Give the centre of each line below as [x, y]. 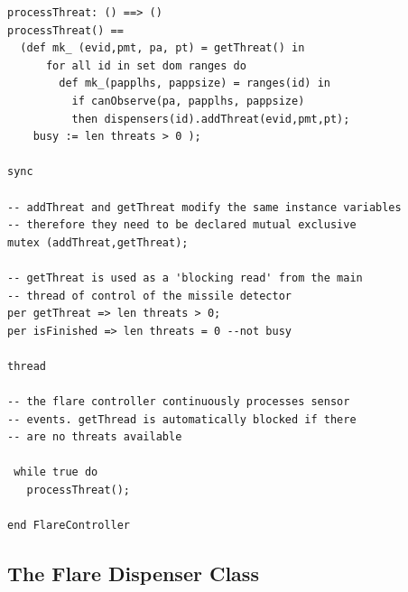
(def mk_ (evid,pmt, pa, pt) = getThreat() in [162, 48]
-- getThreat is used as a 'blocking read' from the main [185, 277]
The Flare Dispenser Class [133, 573]
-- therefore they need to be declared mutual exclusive [182, 225]
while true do [56, 472]
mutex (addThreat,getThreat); [98, 242]
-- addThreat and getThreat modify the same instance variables [204, 207]
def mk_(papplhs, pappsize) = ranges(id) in [195, 83]
